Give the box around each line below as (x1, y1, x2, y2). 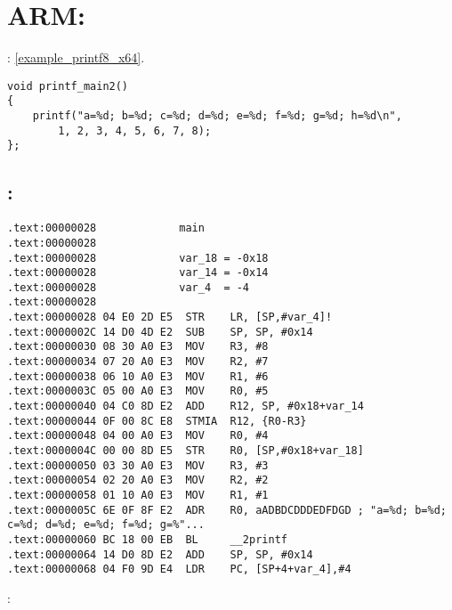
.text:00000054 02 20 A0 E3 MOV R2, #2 (7, 474, 269, 487)
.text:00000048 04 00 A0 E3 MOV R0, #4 (7, 429, 269, 443)
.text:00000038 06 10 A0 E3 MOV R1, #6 (7, 370, 269, 383)
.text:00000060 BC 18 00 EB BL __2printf (7, 533, 287, 546)
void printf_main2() (7, 79, 129, 93)
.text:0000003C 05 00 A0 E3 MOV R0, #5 (7, 385, 269, 398)
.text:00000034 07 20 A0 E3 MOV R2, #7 (7, 355, 269, 369)
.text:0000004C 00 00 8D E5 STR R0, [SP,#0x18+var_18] (7, 444, 364, 458)
